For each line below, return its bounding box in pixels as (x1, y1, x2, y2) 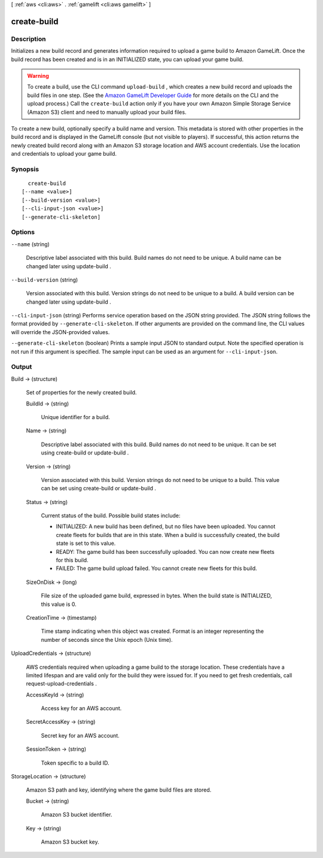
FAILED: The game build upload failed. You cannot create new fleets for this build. (56, 565, 257, 572)
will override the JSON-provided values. (11, 328, 110, 335)
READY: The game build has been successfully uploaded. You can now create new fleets (56, 548, 275, 555)
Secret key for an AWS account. (41, 732, 120, 739)
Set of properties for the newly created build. (26, 389, 137, 396)
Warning (27, 72, 49, 79)
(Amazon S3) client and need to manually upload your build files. (27, 108, 187, 116)
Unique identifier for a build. (41, 413, 110, 420)
